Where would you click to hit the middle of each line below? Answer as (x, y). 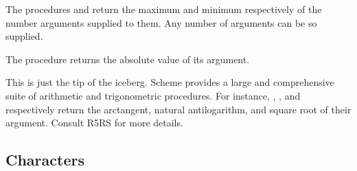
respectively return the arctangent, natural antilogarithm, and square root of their (178, 109)
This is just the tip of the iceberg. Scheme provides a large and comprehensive (170, 82)
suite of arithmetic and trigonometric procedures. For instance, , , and (153, 95)
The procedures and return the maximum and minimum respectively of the (164, 9)
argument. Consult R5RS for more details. (94, 123)
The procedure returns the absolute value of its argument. (128, 59)
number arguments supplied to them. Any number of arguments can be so (161, 22)
